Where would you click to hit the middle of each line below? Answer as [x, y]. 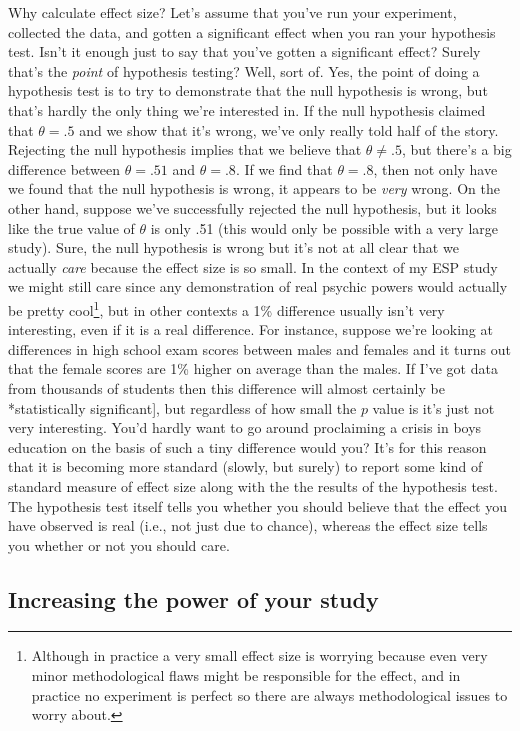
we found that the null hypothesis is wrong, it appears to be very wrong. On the [254, 188]
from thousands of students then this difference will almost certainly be [226, 387]
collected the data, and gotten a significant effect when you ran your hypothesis [252, 31]
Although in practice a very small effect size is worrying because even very [259, 655]
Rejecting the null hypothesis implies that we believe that [185, 149]
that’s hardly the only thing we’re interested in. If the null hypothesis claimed [247, 109]
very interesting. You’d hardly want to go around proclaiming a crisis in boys [245, 427]
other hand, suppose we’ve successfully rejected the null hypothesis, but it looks [252, 207]
